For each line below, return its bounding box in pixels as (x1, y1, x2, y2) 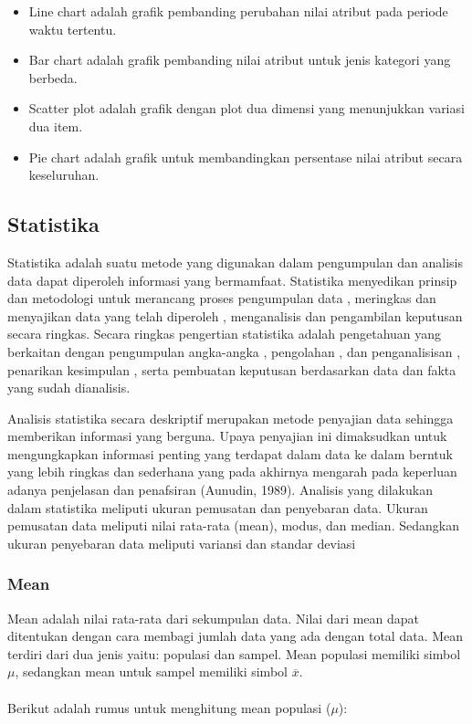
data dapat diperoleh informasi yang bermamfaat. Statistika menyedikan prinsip (7, 270, 457, 289)
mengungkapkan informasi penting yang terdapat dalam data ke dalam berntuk (7, 444, 453, 463)
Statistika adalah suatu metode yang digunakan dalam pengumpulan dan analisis (7, 252, 463, 271)
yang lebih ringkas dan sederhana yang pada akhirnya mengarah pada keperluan (7, 462, 457, 481)
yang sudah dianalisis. (7, 378, 131, 397)
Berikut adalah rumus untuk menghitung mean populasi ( (7, 698, 331, 717)
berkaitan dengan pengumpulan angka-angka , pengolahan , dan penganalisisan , (7, 341, 461, 361)
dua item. (28, 116, 83, 135)
